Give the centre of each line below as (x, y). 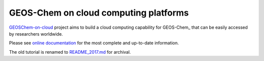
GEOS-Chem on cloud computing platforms (99, 13)
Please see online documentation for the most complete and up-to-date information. (94, 43)
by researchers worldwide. (36, 34)
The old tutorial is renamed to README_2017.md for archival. (70, 52)
